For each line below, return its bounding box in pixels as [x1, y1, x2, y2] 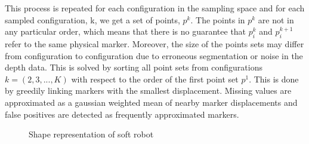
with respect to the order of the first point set [71, 72, 239, 85]
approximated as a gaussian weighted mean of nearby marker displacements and [5, 96, 298, 108]
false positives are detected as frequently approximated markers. [5, 108, 239, 120]
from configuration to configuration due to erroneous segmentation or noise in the [5, 49, 303, 62]
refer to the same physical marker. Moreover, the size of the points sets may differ [5, 37, 304, 50]
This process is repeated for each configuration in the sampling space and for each [5, 2, 305, 14]
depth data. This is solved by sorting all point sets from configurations [5, 61, 262, 73]
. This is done [249, 72, 299, 85]
